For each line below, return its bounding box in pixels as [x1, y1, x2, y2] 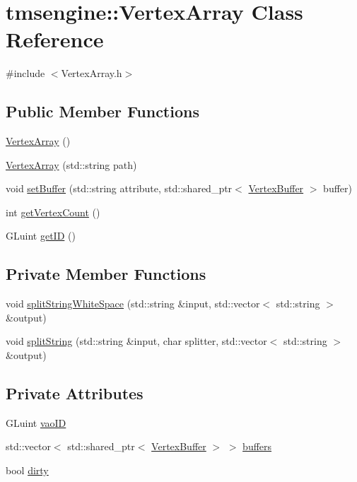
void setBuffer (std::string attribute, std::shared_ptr [6, 181, 233, 196]
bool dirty [6, 463, 49, 478]
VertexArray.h [61, 66, 122, 81]
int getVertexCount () [6, 204, 100, 219]
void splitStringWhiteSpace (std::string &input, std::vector [6, 296, 260, 311]
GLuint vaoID [6, 415, 66, 430]
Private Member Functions [6, 263, 206, 285]
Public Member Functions [6, 100, 199, 122]
